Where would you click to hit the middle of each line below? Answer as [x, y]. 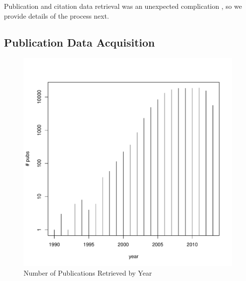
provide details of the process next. [56, 15]
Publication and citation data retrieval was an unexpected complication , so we [123, 6]
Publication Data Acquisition [80, 42]
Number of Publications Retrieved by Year [88, 272]
